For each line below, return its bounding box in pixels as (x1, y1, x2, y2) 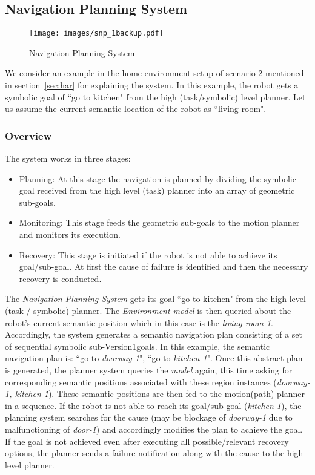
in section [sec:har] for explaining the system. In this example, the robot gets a (5, 79, 299, 91)
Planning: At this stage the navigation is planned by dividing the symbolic (19, 172, 296, 185)
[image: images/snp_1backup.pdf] (29, 29, 164, 38)
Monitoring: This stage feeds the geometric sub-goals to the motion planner (19, 216, 300, 229)
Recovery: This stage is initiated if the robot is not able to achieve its (19, 248, 277, 261)
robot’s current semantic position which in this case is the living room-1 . (5, 316, 273, 329)
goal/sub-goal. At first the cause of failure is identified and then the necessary (19, 260, 308, 273)
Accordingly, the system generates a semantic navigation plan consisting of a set (5, 328, 302, 341)
